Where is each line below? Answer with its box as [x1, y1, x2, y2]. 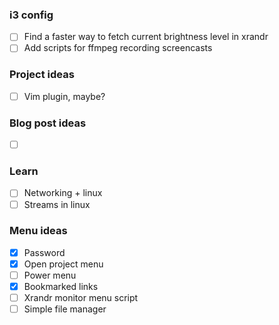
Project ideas [9, 68, 75, 82]
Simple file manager [23, 303, 107, 315]
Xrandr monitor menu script [23, 292, 139, 304]
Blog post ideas [9, 116, 87, 130]
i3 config [9, 8, 54, 22]
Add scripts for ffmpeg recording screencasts [23, 42, 213, 54]
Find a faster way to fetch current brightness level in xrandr [23, 31, 269, 43]
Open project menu [23, 258, 104, 270]
